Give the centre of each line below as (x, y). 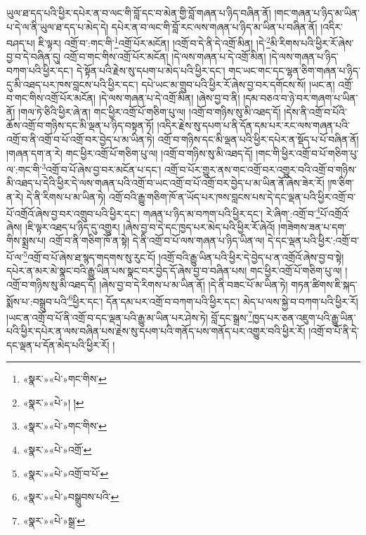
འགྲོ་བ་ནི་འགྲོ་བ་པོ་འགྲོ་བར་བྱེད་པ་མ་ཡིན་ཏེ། (80, 139)
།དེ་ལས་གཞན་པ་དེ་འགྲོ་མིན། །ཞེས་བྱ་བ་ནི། (169, 98)
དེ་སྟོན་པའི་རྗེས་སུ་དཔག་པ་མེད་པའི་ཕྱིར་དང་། (151, 71)
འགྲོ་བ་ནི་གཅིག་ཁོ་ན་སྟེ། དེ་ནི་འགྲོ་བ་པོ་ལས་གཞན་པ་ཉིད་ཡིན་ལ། (157, 240)
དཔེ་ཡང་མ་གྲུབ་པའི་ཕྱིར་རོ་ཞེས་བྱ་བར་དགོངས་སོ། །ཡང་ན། (238, 84)
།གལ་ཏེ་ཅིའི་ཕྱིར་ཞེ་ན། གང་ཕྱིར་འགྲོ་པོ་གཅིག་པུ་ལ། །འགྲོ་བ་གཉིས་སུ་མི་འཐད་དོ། (150, 111)
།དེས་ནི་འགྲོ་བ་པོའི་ (315, 111)
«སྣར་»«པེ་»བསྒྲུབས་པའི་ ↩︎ (71, 497)
